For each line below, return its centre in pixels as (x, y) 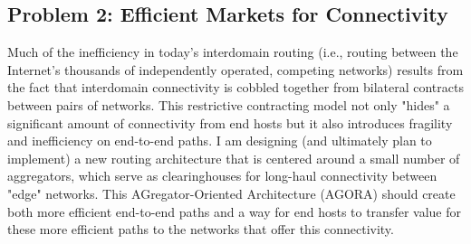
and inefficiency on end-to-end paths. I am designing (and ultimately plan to (220, 141)
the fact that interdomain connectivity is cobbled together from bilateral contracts (235, 87)
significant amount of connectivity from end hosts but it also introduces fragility (230, 122)
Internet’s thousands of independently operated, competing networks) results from (235, 69)
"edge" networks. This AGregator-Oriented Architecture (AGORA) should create (231, 193)
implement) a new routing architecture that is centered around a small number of (234, 158)
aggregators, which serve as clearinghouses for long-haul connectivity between (222, 176)
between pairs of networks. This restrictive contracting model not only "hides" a (229, 104)
